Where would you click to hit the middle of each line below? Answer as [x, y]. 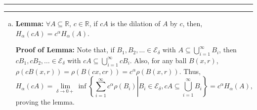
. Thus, [190, 71]
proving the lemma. [45, 102]
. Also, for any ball [158, 60]
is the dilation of [135, 23]
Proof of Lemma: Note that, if [65, 50]
